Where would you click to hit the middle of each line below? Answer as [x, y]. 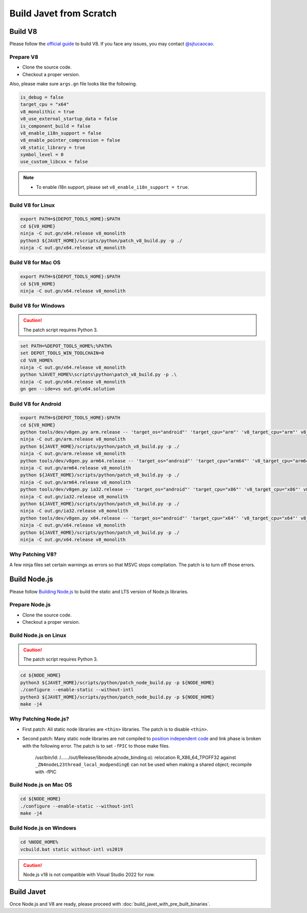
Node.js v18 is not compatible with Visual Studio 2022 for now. [89, 874]
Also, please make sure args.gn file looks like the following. [73, 83]
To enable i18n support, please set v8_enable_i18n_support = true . [113, 187]
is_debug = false [42, 97]
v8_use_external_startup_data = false [69, 119]
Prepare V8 [24, 57]
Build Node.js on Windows [43, 828]
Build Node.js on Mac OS [41, 785]
